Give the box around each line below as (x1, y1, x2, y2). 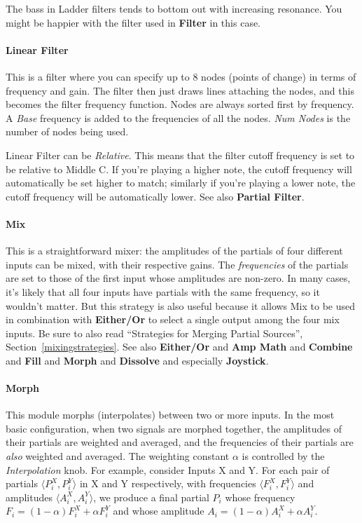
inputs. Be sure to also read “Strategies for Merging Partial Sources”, (6, 325, 303, 340)
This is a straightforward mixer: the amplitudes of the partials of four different (6, 243, 343, 258)
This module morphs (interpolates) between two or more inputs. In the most (6, 407, 335, 422)
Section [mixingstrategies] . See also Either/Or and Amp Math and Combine (6, 339, 353, 354)
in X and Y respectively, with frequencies (79, 476, 256, 491)
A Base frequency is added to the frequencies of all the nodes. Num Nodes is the (6, 110, 351, 125)
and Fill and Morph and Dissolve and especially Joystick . (6, 353, 269, 367)
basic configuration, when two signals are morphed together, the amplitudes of (6, 421, 342, 435)
